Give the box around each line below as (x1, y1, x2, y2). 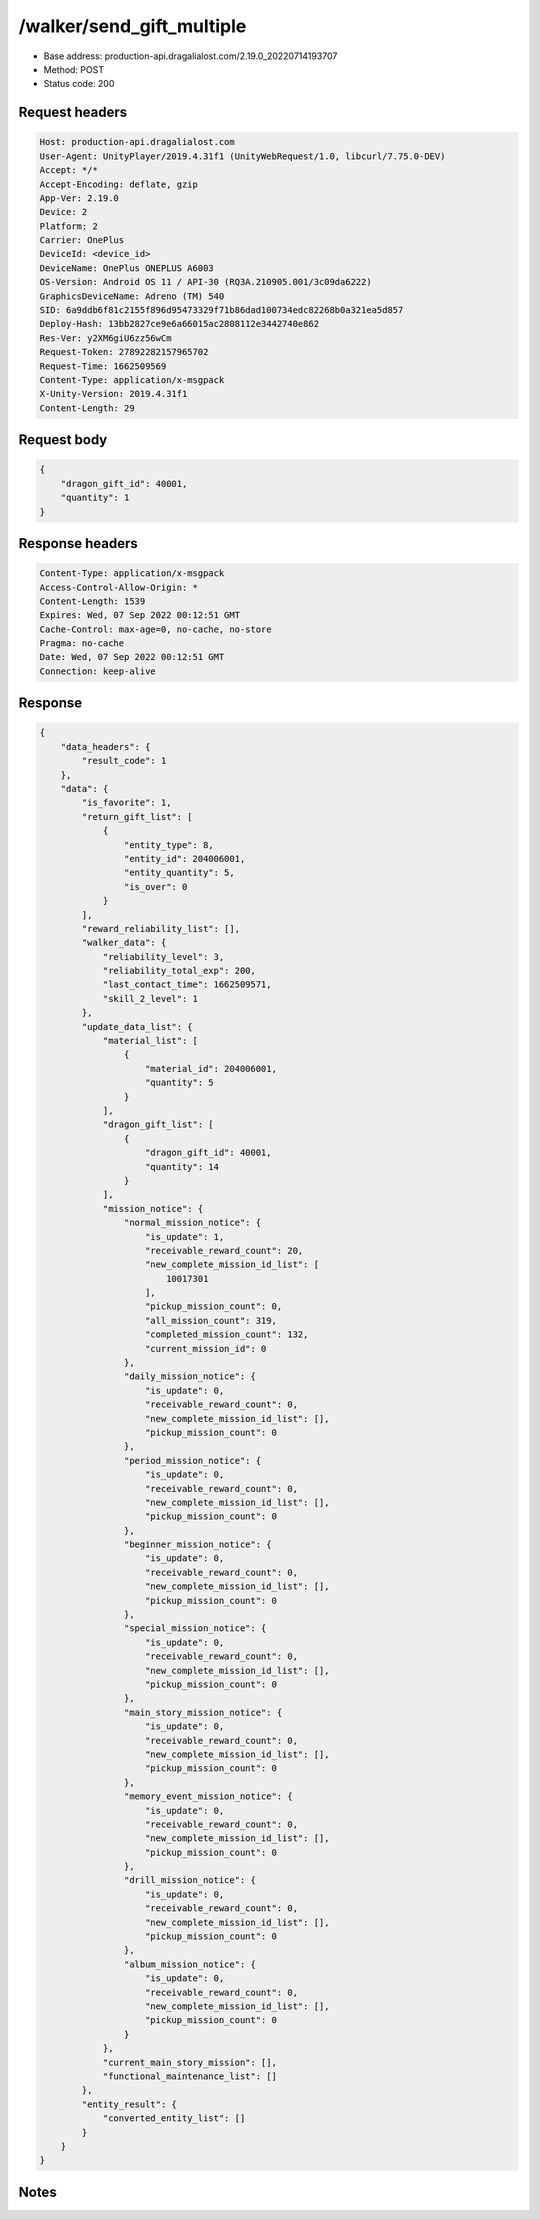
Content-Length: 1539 (39, 595, 146, 607)
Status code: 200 (43, 78, 115, 90)
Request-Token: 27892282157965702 (39, 346, 209, 358)
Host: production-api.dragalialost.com (39, 136, 235, 148)
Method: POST (43, 63, 105, 75)
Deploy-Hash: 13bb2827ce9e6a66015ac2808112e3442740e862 (39, 318, 320, 330)
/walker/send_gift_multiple (18, 15, 247, 37)
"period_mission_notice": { (123, 1455, 262, 1466)
